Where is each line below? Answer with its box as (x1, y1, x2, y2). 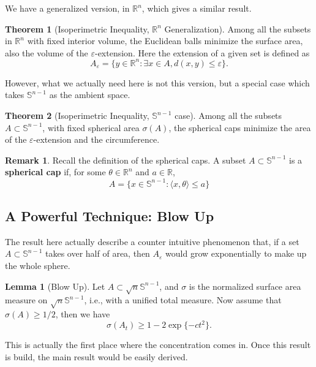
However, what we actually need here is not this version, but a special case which (5, 76, 310, 89)
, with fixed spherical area (42, 121, 140, 134)
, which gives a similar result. (141, 2, 252, 14)
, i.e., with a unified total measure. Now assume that (84, 293, 282, 306)
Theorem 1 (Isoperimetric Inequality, (5, 22, 149, 35)
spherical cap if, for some (5, 165, 106, 178)
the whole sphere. (5, 259, 70, 271)
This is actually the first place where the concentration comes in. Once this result (5, 338, 311, 351)
